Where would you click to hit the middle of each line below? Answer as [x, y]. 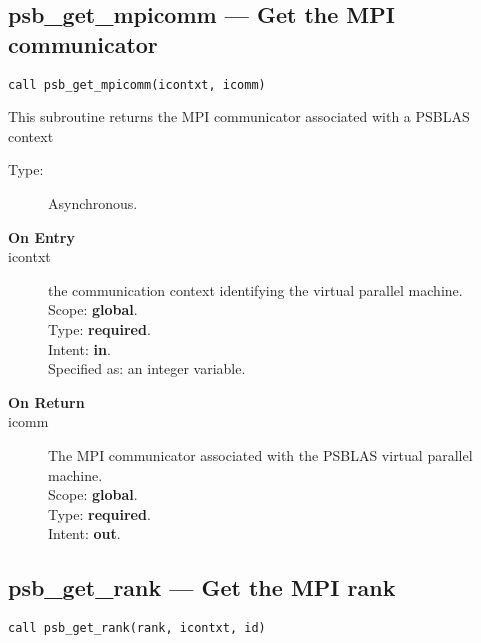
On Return [46, 401]
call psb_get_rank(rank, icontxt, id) [137, 628]
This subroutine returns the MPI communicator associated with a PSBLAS [239, 116]
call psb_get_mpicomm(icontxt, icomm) [137, 84]
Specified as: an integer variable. [147, 368]
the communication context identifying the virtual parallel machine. [255, 289]
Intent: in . [79, 348]
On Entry [41, 236]
